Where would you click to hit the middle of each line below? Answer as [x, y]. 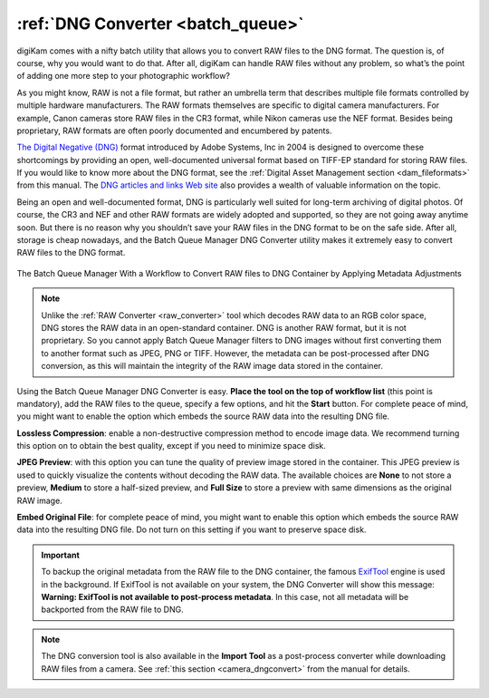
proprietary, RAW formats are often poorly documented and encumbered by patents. [174, 131]
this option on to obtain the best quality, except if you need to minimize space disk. [171, 446]
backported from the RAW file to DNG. [113, 610]
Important [61, 555]
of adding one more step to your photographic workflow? [124, 76]
